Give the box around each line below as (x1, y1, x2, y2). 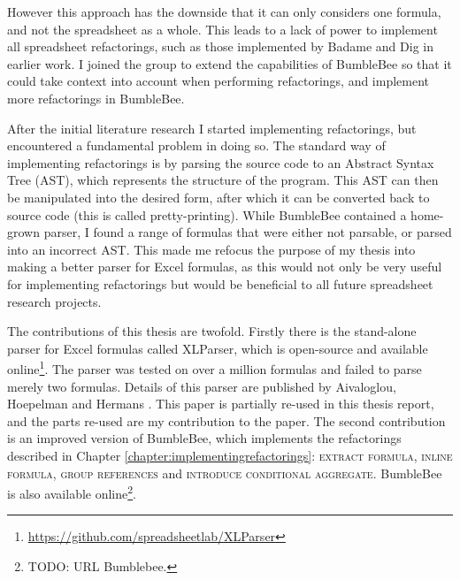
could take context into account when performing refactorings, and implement (7, 72, 430, 90)
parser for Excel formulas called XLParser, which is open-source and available (7, 339, 428, 357)
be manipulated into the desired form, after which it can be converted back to (7, 187, 430, 206)
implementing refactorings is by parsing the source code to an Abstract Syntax (7, 153, 434, 172)
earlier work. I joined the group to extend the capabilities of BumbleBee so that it (7, 54, 452, 72)
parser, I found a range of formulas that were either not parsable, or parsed (43, 223, 452, 241)
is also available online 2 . (7, 482, 137, 502)
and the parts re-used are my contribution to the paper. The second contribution (7, 411, 446, 430)
